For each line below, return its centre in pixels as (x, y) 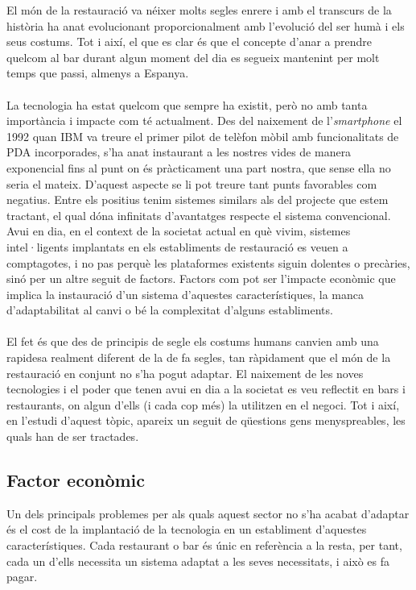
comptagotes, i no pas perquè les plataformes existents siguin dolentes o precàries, (208, 262)
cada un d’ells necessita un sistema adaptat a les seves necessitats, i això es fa (198, 561)
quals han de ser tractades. (73, 436)
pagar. (22, 577)
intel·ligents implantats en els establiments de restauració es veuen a (177, 246)
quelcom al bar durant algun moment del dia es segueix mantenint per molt (193, 57)
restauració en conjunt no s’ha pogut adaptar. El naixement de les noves (185, 373)
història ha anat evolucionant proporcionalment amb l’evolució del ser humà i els (206, 25)
